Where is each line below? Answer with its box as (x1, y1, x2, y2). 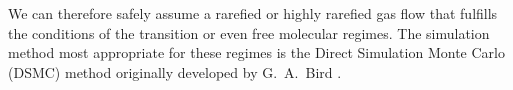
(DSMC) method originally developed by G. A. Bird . (8, 61, 342, 82)
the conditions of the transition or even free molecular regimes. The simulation (8, 22, 490, 43)
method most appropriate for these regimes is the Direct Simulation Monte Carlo (8, 42, 505, 63)
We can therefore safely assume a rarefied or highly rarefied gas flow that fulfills (8, 3, 498, 23)
